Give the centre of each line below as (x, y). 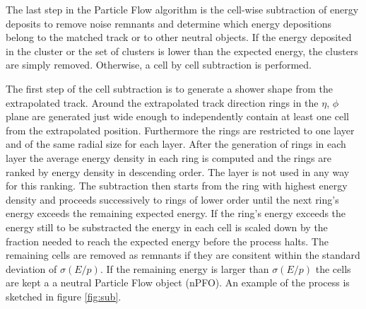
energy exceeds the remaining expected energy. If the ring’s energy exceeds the (176, 213)
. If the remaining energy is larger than (184, 268)
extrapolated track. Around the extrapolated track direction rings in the (162, 102)
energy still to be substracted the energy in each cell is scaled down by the (167, 227)
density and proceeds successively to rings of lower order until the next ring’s (172, 199)
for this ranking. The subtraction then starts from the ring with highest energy (177, 186)
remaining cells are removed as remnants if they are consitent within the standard (183, 255)
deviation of (31, 268)
